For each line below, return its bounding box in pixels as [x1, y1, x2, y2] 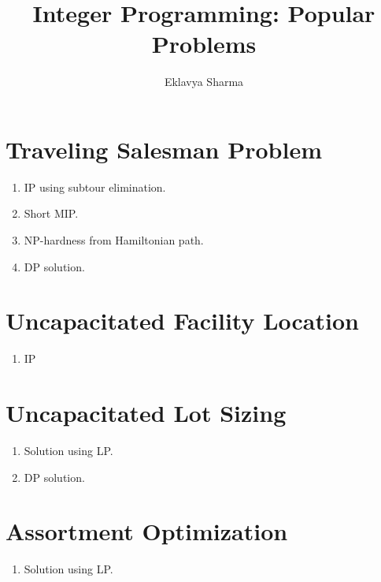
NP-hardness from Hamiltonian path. [24, 232, 204, 248]
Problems [151, 28, 257, 60]
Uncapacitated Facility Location [6, 304, 359, 337]
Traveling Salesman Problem [6, 132, 322, 165]
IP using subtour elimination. [24, 178, 166, 195]
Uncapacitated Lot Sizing [6, 397, 287, 429]
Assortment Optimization [6, 515, 288, 547]
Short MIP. [24, 205, 79, 222]
